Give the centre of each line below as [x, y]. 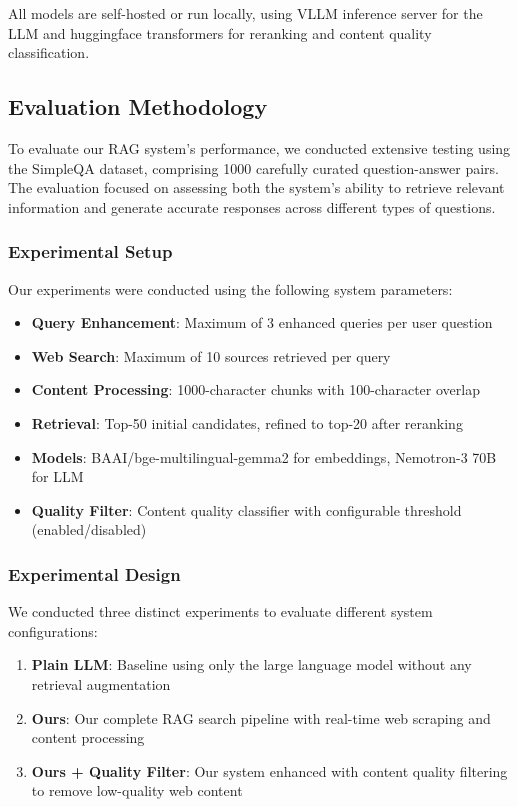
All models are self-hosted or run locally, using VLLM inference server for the [245, 13]
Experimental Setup [90, 251]
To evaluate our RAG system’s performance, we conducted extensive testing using [259, 147]
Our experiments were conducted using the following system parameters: [230, 288]
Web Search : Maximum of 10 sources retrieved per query [211, 355]
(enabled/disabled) [89, 529]
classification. [49, 52]
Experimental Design [94, 573]
